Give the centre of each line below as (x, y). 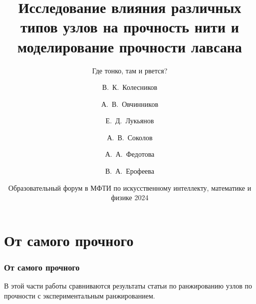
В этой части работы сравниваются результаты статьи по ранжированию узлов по (128, 286)
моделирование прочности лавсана (130, 46)
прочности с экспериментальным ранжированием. (80, 295)
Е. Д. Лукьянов (130, 121)
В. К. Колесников (130, 87)
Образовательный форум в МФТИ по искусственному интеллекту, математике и (130, 187)
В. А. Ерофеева (130, 171)
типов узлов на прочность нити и (130, 27)
